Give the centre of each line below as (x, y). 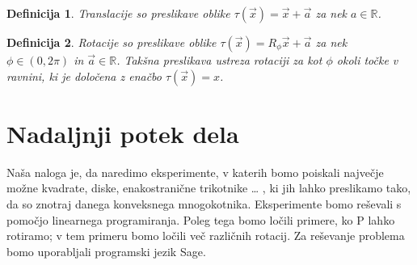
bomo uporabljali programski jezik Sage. (106, 251)
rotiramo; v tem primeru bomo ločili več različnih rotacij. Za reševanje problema (206, 236)
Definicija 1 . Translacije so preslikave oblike (118, 13)
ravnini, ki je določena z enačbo (84, 76)
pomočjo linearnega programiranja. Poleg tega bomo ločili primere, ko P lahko (201, 219)
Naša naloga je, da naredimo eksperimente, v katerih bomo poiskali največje (195, 172)
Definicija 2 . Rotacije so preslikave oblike (112, 42)
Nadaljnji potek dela (123, 133)
